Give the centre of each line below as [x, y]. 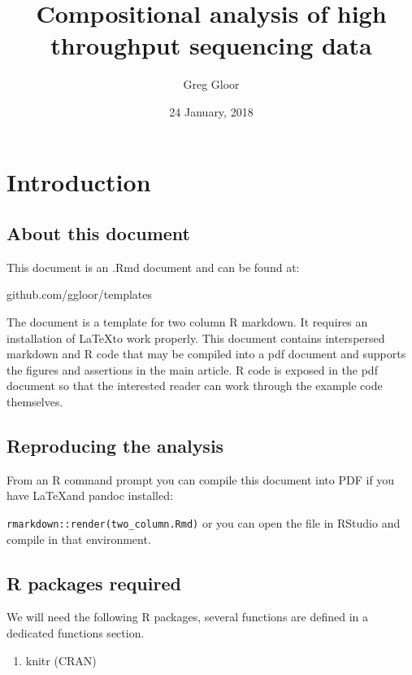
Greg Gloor [211, 84]
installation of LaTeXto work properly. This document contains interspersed [196, 337]
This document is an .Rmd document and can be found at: [153, 267]
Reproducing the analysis [115, 446]
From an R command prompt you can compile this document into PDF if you [201, 479]
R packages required [94, 583]
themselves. [35, 402]
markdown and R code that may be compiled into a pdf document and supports [206, 354]
